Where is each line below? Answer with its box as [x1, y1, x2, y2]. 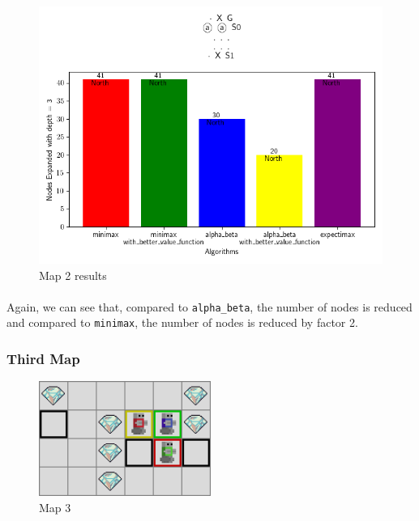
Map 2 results [39, 266, 107, 283]
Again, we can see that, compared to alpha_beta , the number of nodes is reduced [6, 298, 413, 315]
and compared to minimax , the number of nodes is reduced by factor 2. [6, 314, 358, 331]
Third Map [6, 349, 80, 369]
